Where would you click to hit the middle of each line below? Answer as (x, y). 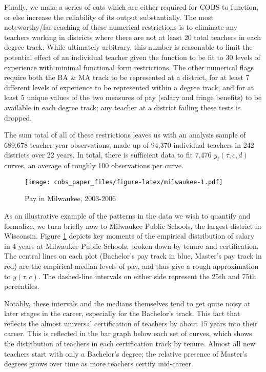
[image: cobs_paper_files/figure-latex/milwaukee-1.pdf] (124, 182)
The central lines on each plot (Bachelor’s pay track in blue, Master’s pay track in (133, 256)
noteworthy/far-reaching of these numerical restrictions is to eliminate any (121, 27)
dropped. (18, 117)
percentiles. (22, 286)
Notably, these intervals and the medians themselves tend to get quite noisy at (127, 303)
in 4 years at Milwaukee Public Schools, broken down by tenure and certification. (131, 246)
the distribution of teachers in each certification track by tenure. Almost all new (130, 344)
